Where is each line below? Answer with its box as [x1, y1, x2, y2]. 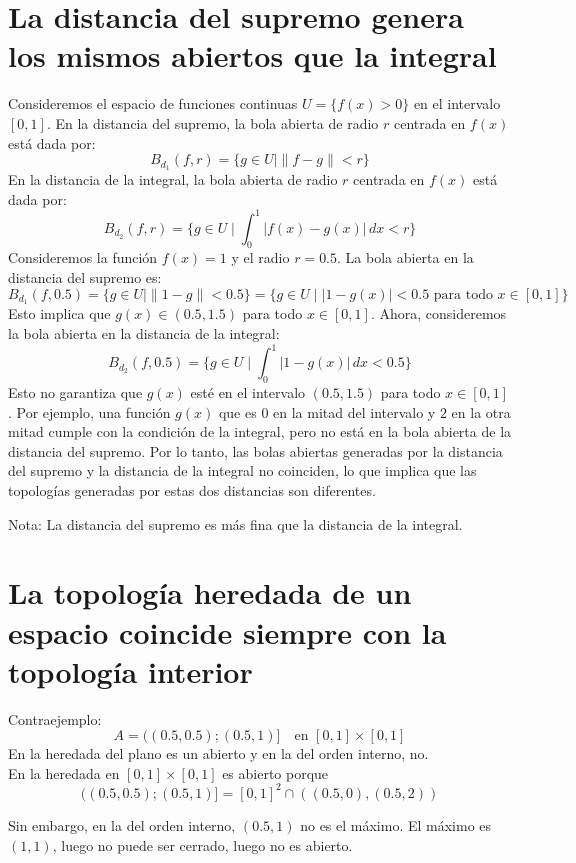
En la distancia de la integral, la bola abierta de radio [8, 168, 338, 189]
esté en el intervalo [190, 381, 306, 402]
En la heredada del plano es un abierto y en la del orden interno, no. [8, 743, 429, 764]
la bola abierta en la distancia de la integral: [8, 323, 280, 344]
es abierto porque [222, 762, 329, 783]
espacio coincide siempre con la [8, 611, 447, 652]
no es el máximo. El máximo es [300, 814, 492, 835]
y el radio [231, 247, 290, 268]
